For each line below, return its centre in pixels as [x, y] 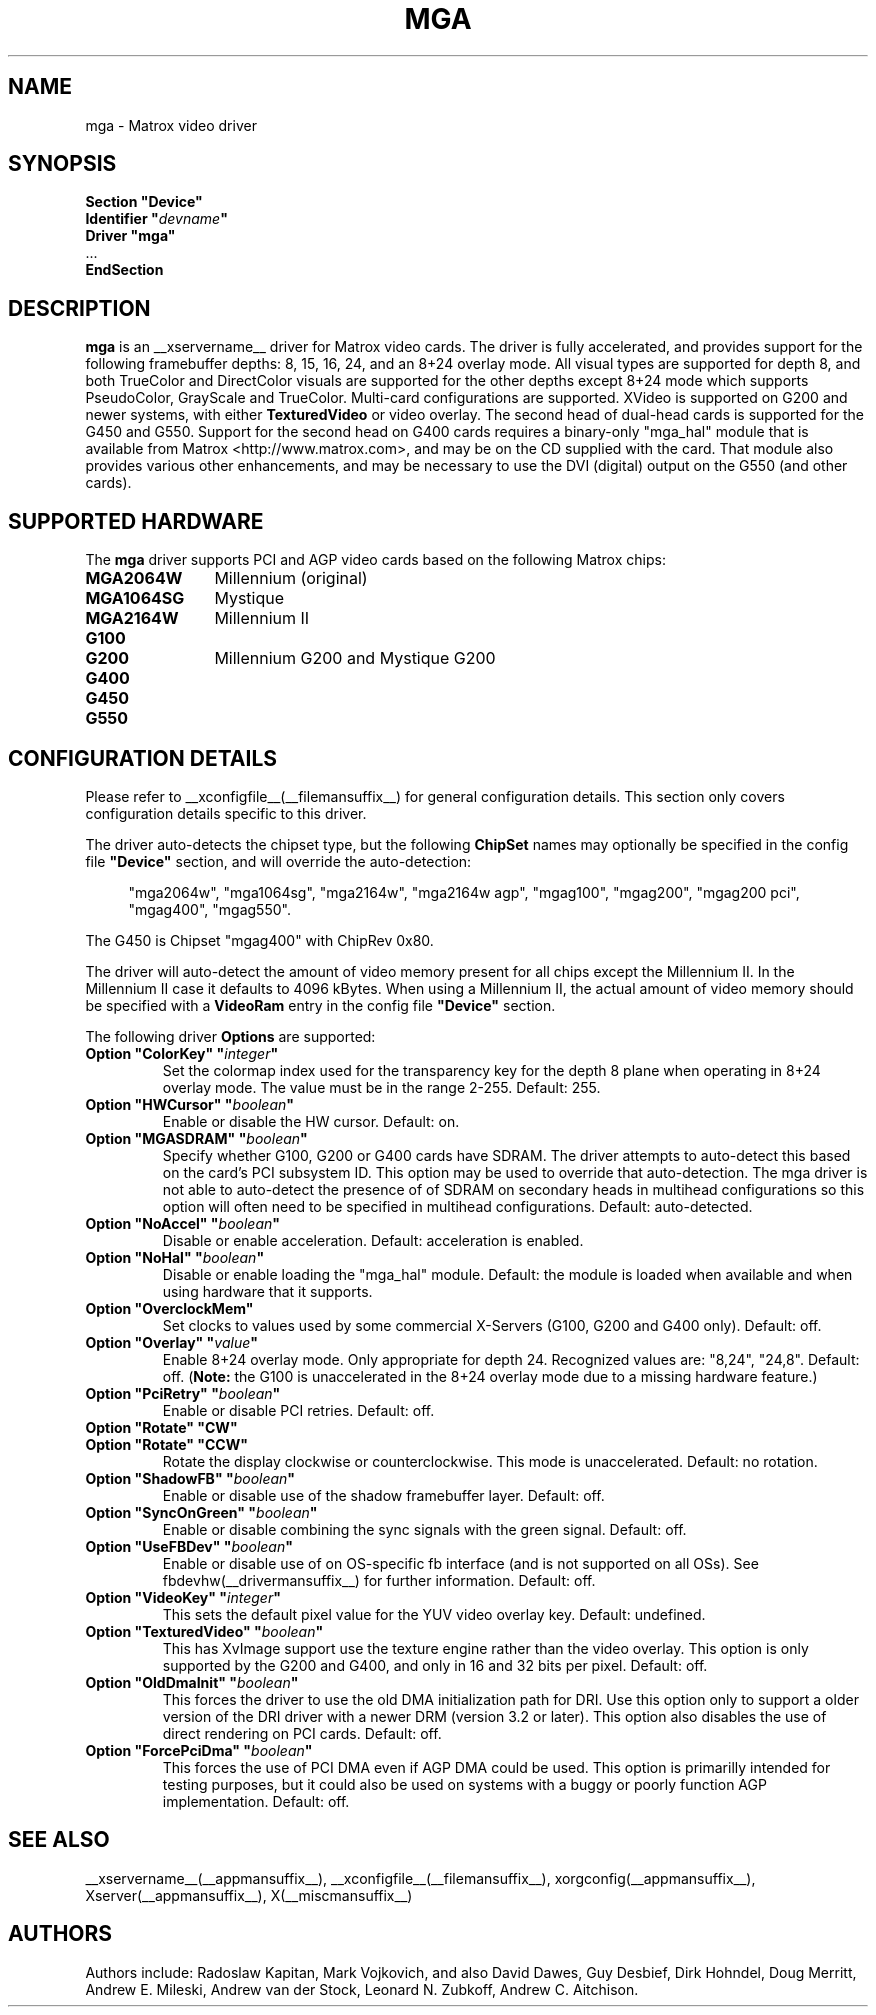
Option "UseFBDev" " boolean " [189, 1546]
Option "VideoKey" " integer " [183, 1597]
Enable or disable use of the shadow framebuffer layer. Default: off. [383, 1495]
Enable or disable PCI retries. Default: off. [298, 1410]
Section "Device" [144, 202]
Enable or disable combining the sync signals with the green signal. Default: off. [424, 1529]
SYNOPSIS [62, 164]
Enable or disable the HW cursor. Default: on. [311, 1121]
